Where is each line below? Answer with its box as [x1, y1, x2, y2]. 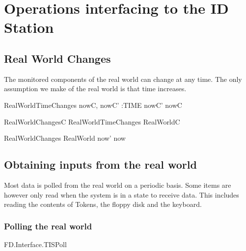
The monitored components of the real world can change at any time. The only [4, 74, 242, 84]
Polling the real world [4, 220, 92, 232]
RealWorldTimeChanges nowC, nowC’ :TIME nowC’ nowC [4, 100, 182, 110]
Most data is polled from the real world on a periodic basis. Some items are [4, 179, 231, 190]
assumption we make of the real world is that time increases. [4, 83, 187, 94]
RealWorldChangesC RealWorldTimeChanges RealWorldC [4, 116, 180, 126]
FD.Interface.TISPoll [4, 239, 67, 249]
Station [4, 17, 54, 37]
